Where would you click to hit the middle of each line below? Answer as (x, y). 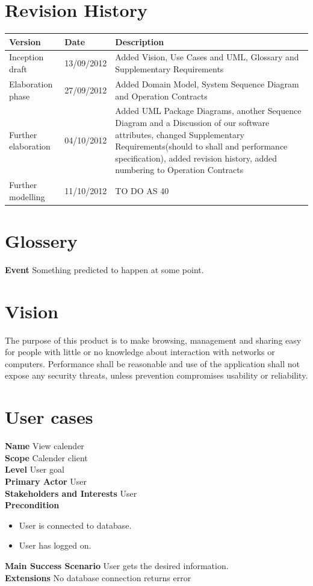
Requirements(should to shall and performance (201, 146)
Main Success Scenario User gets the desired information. (117, 565)
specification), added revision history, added (196, 158)
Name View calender (45, 446)
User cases (49, 417)
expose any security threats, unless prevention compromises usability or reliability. (156, 375)
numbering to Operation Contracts (179, 170)
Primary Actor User (46, 481)
